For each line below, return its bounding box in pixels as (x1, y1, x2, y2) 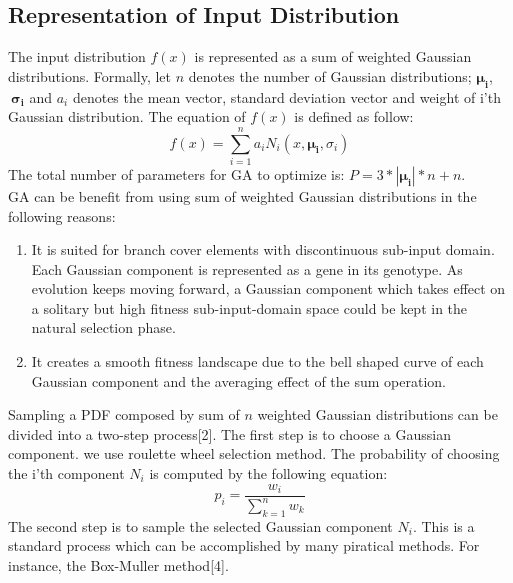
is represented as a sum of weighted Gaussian (194, 46, 472, 67)
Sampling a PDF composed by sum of (8, 404, 240, 425)
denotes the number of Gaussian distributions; (188, 65, 472, 86)
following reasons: (8, 205, 116, 226)
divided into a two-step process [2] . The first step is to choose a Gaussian (8, 423, 452, 444)
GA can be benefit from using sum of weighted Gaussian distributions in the (8, 185, 477, 206)
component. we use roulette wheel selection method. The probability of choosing (8, 443, 500, 464)
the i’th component (8, 463, 125, 484)
